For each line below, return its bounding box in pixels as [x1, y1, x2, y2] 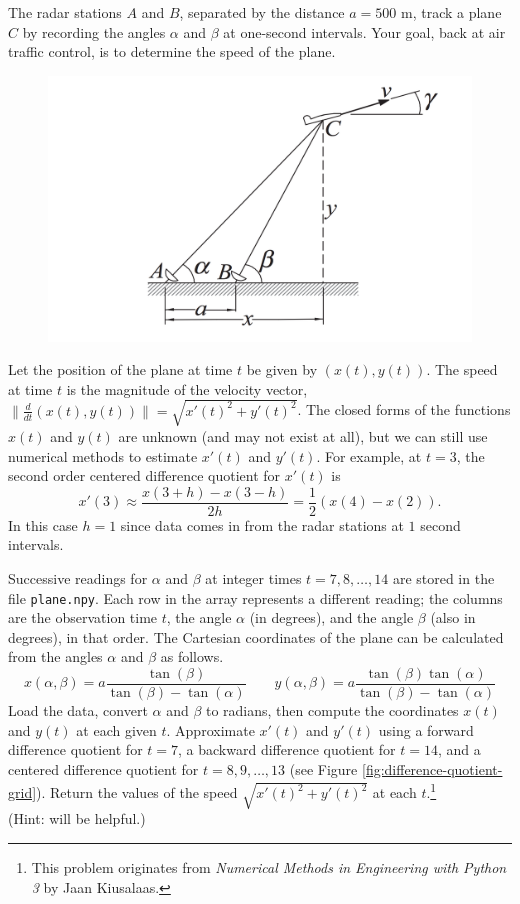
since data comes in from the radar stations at [120, 514, 404, 535]
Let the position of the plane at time [8, 359, 233, 380]
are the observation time [8, 607, 158, 628]
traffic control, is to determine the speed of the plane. [8, 41, 336, 62]
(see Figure [289, 758, 358, 779]
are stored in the [392, 567, 495, 588]
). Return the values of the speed [36, 782, 238, 803]
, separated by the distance [179, 2, 345, 22]
